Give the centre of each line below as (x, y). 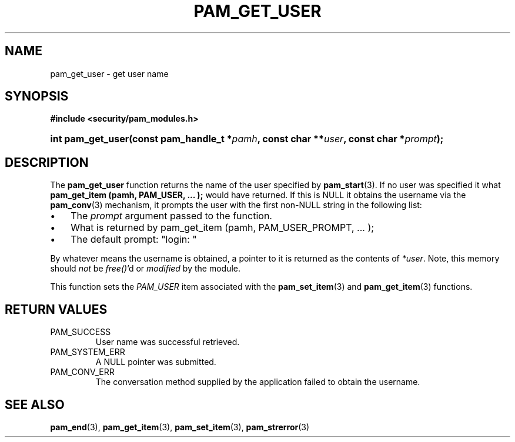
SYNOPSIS (37, 96)
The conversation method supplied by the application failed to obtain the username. (258, 382)
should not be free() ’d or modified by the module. (146, 269)
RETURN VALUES (56, 309)
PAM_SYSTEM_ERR (88, 352)
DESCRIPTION (47, 162)
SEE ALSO (35, 404)
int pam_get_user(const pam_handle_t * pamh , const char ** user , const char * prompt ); (247, 139)
